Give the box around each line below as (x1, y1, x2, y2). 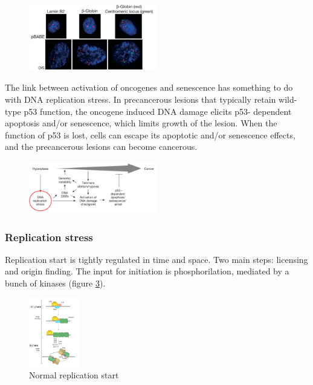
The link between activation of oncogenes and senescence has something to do (5, 81, 293, 94)
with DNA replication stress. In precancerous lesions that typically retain (5, 93, 276, 106)
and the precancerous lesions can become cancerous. (5, 140, 198, 153)
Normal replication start (29, 369, 119, 381)
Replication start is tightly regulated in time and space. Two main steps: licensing (5, 253, 308, 265)
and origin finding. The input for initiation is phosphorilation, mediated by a (5, 265, 289, 277)
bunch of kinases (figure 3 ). (5, 277, 106, 290)
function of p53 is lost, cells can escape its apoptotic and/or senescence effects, (5, 128, 295, 141)
